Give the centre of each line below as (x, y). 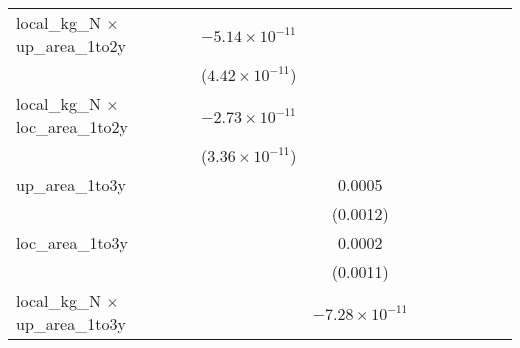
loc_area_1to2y (72, 126)
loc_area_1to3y (72, 242)
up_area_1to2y (71, 45)
